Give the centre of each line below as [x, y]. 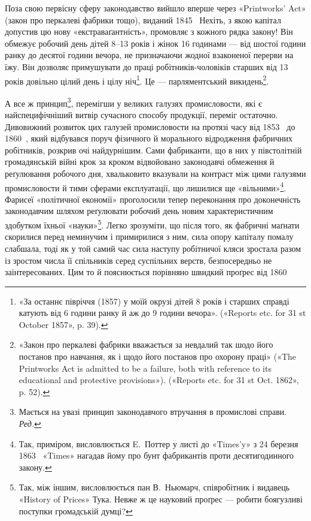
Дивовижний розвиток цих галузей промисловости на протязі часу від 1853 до [150, 126]
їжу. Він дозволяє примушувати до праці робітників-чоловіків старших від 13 [147, 66]
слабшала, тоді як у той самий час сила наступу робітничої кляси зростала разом [153, 248]
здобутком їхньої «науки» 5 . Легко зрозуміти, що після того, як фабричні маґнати [152, 224]
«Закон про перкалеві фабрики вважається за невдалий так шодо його [146, 344]
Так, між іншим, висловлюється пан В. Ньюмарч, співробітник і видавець [154, 487]
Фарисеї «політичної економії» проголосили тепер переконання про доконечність [153, 199]
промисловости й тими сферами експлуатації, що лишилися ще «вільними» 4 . [146, 186]
